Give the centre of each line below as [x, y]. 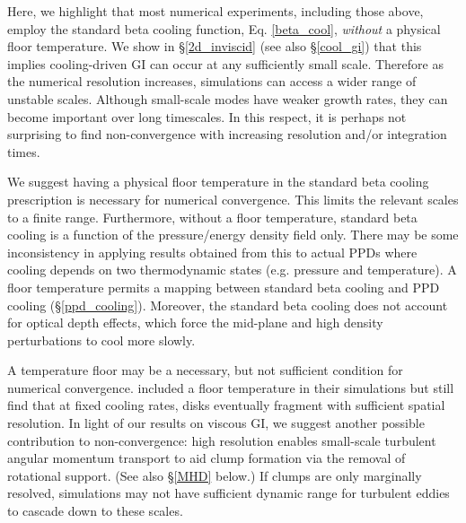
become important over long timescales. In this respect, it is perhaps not [207, 116]
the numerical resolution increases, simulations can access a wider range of [212, 81]
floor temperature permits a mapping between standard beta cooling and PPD [224, 287]
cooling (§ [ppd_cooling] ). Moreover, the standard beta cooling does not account [228, 305]
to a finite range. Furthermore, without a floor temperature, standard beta [212, 217]
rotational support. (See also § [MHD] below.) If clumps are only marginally [215, 475]
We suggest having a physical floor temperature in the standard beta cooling [218, 182]
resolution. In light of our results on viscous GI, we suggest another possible [216, 423]
